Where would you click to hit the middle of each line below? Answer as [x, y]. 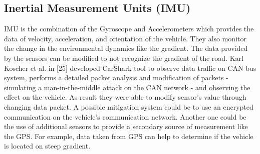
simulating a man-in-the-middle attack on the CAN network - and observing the [127, 87]
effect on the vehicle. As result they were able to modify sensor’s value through [125, 97]
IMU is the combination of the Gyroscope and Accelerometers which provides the [129, 29]
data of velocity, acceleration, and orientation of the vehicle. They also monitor [125, 38]
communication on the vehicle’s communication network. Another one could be [125, 116]
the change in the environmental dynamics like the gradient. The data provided [126, 48]
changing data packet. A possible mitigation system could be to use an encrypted [129, 106]
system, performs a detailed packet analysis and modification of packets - [116, 77]
